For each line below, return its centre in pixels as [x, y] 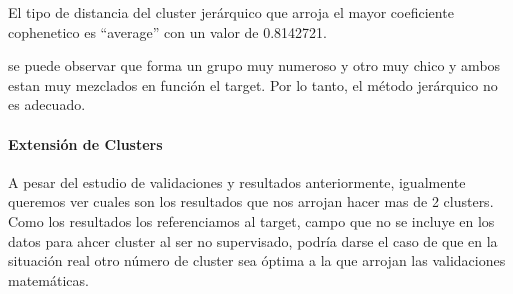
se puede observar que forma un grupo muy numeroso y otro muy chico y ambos [254, 65]
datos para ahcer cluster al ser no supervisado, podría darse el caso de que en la [253, 240]
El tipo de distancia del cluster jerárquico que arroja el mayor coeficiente [231, 12]
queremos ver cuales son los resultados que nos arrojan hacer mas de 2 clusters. [251, 201]
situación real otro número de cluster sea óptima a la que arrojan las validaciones [257, 260]
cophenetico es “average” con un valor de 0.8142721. [168, 31]
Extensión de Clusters [85, 143]
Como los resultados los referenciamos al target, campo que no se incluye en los [251, 220]
